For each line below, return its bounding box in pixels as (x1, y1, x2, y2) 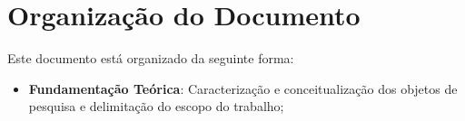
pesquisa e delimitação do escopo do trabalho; (28, 97, 284, 116)
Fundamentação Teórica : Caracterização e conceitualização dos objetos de (28, 79, 458, 98)
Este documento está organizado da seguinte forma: (7, 49, 294, 68)
